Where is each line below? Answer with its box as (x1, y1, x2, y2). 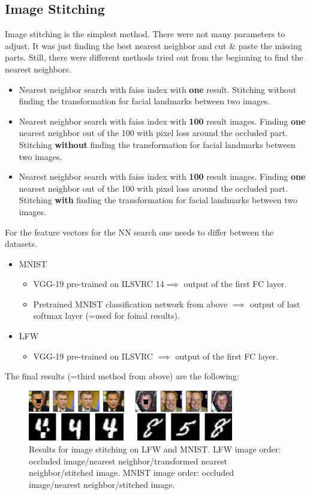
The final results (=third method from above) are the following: (5, 370, 239, 382)
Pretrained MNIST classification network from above (33, 297, 228, 310)
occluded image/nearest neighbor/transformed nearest (29, 454, 227, 467)
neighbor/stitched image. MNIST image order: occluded (29, 466, 234, 479)
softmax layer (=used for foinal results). (33, 309, 180, 322)
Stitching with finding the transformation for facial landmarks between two (19, 194, 297, 206)
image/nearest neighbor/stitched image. (29, 478, 175, 490)
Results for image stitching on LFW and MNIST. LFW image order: (29, 442, 281, 455)
